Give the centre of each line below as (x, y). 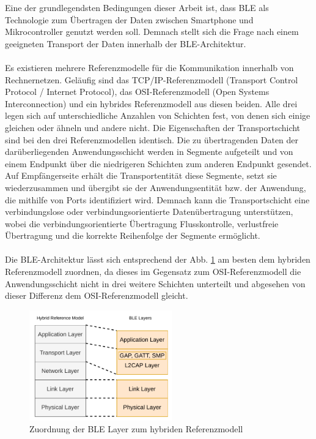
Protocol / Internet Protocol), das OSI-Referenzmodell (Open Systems (137, 92)
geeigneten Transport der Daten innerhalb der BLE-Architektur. (126, 43)
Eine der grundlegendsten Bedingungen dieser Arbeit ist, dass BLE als (137, 7)
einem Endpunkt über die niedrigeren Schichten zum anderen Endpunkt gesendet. (158, 163)
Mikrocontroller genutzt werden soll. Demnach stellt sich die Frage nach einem (152, 32)
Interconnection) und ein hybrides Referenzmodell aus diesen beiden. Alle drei (151, 103)
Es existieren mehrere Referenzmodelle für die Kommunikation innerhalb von (149, 67)
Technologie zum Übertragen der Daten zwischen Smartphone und (129, 19)
